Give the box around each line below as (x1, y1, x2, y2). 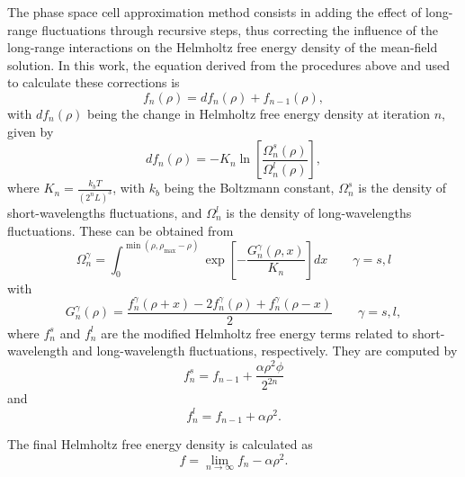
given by (7, 121, 54, 140)
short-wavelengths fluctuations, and (7, 203, 202, 222)
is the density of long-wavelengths (226, 203, 412, 222)
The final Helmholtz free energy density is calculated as (7, 435, 313, 454)
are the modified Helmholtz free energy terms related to (101, 323, 408, 342)
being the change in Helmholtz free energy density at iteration (87, 103, 431, 122)
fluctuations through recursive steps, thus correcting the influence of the (41, 20, 438, 39)
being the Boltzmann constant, (164, 178, 335, 197)
